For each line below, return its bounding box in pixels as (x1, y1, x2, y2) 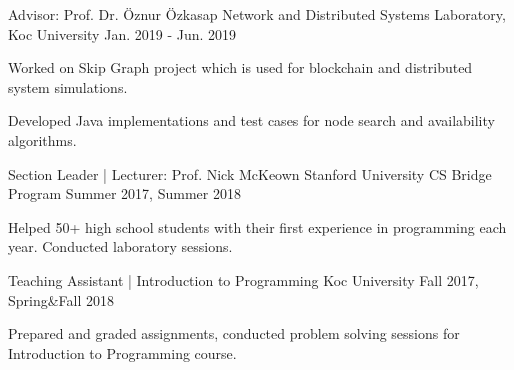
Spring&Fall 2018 (8, 289, 115, 310)
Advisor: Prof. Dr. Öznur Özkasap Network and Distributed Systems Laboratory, (8, 4, 506, 24)
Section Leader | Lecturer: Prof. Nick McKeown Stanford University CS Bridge (8, 163, 492, 184)
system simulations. (8, 76, 128, 97)
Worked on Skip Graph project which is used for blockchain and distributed (8, 57, 473, 78)
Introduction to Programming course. (8, 342, 237, 363)
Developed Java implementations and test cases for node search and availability (8, 110, 495, 131)
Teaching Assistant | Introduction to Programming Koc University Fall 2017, (8, 269, 479, 290)
